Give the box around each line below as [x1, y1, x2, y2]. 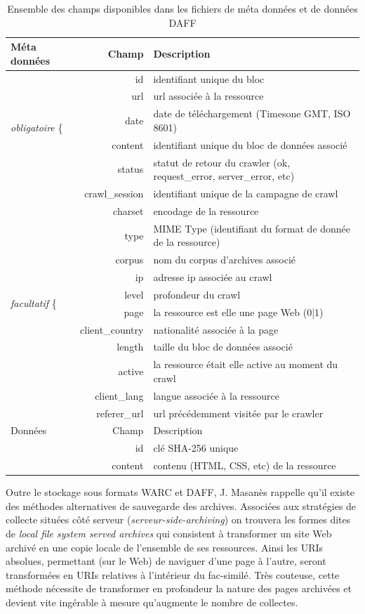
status [117, 162, 144, 176]
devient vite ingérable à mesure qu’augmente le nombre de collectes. [6, 594, 298, 609]
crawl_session [84, 186, 144, 201]
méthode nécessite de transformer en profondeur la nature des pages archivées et [6, 581, 352, 596]
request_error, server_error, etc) [153, 169, 295, 183]
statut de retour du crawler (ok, [153, 155, 291, 169]
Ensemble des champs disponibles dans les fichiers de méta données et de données [7, 1, 358, 15]
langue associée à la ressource [153, 388, 280, 403]
